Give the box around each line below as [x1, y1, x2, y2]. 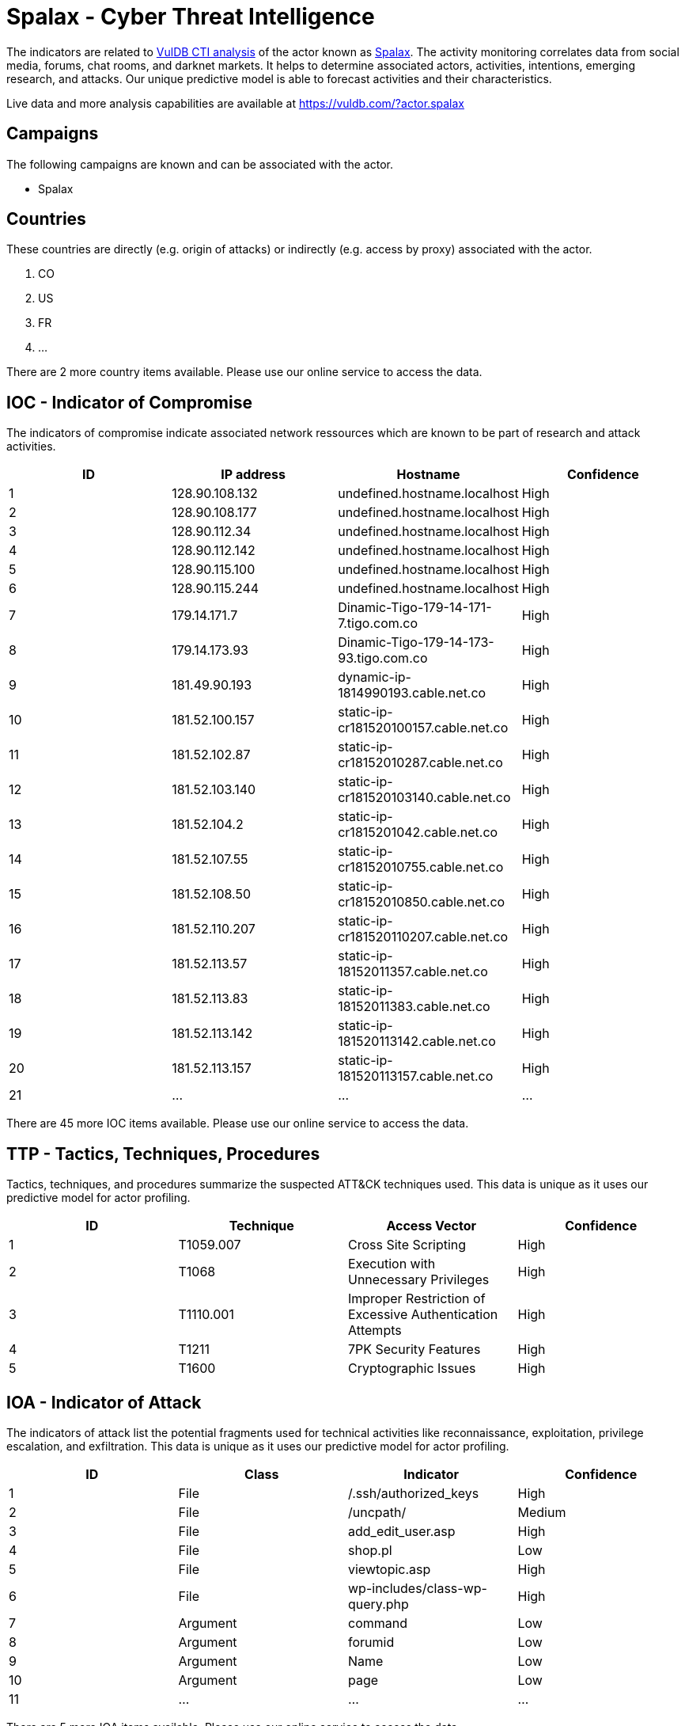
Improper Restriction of [348, 1291, 486, 1307]
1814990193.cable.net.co [338, 685, 486, 701]
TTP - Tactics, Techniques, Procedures [6, 1143, 320, 1164]
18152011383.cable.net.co [338, 998, 490, 1015]
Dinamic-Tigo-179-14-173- [338, 634, 494, 651]
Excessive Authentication [348, 1306, 498, 1323]
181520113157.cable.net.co [338, 1068, 494, 1085]
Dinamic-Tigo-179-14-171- [338, 599, 492, 616]
